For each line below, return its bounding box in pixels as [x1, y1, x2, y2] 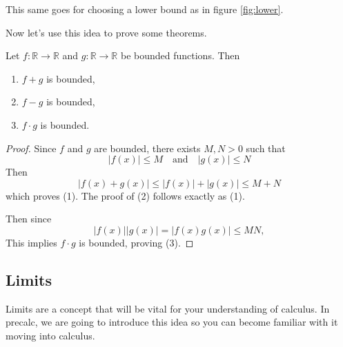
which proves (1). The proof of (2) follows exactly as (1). [6, 188, 245, 202]
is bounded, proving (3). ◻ [79, 235, 194, 249]
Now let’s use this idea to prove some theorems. [6, 25, 207, 39]
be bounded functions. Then [120, 48, 240, 63]
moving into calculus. [6, 328, 95, 342]
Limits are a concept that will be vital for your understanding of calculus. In [6, 301, 330, 315]
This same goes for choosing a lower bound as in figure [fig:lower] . [6, 2, 284, 16]
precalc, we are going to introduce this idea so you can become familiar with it [6, 315, 338, 329]
